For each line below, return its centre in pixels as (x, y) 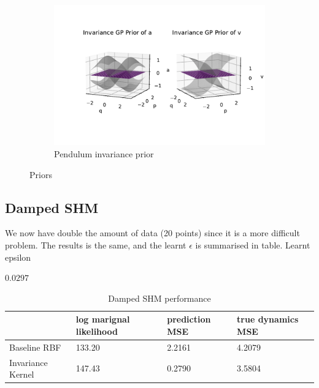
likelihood (97, 331)
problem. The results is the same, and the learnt (96, 244)
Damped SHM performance (159, 298)
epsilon (18, 257)
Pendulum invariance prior (104, 153)
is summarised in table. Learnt (253, 244)
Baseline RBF (35, 347)
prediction (189, 319)
